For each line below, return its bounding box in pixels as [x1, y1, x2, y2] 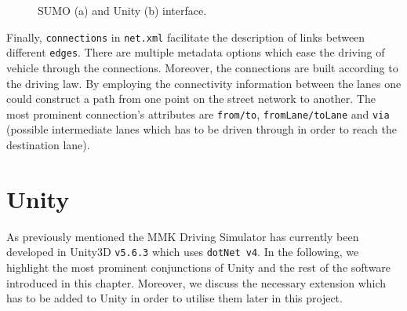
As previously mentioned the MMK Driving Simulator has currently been [6, 228, 359, 244]
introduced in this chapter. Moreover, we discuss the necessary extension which [6, 274, 387, 291]
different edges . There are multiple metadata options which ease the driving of [6, 44, 385, 60]
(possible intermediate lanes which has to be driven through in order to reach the [6, 121, 397, 137]
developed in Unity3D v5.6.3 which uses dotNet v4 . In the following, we [6, 243, 359, 260]
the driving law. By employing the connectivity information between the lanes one [6, 75, 402, 91]
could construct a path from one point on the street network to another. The [6, 90, 376, 107]
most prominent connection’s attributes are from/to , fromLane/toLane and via [6, 105, 390, 122]
